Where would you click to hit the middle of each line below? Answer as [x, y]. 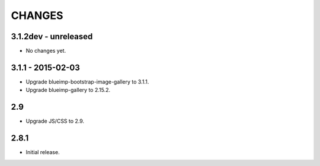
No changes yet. [46, 51]
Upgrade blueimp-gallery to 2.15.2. [68, 90]
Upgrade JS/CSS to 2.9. [55, 121]
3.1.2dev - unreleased [52, 36]
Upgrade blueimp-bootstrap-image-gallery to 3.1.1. [87, 82]
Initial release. [43, 152]
